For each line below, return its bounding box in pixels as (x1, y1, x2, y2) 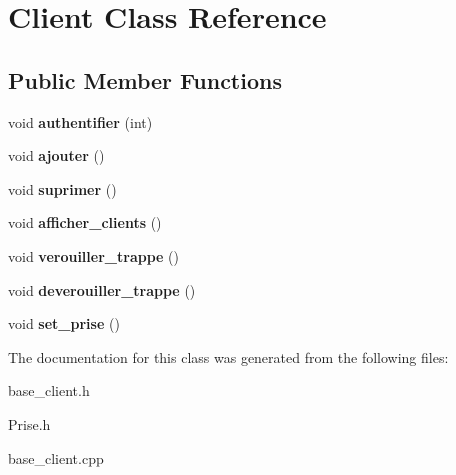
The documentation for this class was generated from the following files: (8, 346, 449, 367)
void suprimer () (8, 178, 117, 199)
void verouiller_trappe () (8, 245, 179, 266)
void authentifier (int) (8, 111, 153, 132)
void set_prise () (8, 313, 120, 334)
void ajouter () (8, 145, 105, 166)
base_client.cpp (8, 447, 104, 468)
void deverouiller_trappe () (8, 279, 196, 300)
